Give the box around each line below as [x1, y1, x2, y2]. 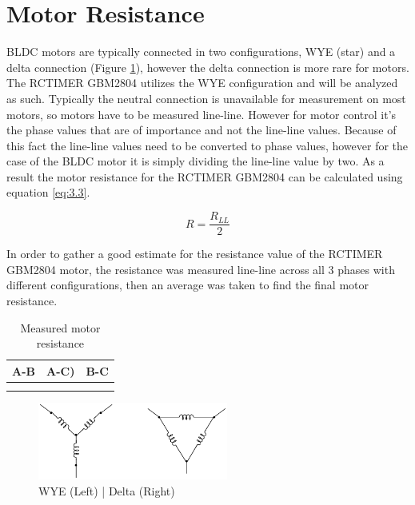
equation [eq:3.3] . [6, 184, 90, 201]
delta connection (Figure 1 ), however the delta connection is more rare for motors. [6, 58, 409, 75]
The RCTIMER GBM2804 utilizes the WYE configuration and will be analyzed [6, 74, 398, 91]
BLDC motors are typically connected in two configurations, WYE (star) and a [6, 43, 396, 60]
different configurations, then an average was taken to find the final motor [6, 276, 369, 293]
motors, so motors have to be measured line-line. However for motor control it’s [6, 105, 397, 122]
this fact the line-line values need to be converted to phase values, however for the [6, 137, 409, 153]
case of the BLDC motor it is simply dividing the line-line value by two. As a [6, 153, 385, 169]
